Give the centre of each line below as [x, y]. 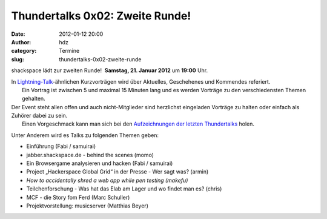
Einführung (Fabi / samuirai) [61, 146]
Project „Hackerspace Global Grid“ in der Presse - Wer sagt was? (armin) [117, 172]
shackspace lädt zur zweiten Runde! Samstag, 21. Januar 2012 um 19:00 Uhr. [110, 70]
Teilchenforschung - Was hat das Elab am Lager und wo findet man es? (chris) [124, 189]
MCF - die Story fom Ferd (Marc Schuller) [78, 197]
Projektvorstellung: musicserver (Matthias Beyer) [87, 206]
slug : [18, 59]
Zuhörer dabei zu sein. [39, 116]
